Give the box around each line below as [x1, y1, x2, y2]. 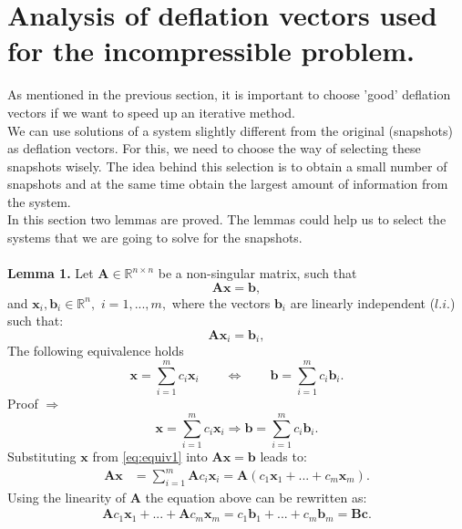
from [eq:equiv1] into [92, 446, 208, 465]
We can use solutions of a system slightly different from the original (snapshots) [7, 120, 453, 140]
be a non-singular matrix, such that [158, 264, 357, 283]
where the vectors [171, 293, 271, 312]
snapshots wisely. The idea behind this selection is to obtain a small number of [7, 156, 447, 175]
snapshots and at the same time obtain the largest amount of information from [7, 174, 448, 193]
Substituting [7, 446, 77, 465]
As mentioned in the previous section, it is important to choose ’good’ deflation [7, 85, 451, 104]
